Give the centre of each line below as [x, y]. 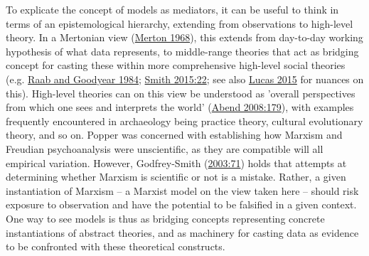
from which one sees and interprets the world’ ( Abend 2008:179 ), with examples [180, 107]
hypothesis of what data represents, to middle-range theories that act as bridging [182, 51]
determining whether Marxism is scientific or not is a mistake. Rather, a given [176, 177]
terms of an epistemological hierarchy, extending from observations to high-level [180, 23]
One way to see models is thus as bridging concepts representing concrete [165, 218]
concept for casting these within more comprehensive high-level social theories [176, 65]
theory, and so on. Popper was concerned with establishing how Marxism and [174, 135]
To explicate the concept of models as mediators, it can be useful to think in [172, 9]
